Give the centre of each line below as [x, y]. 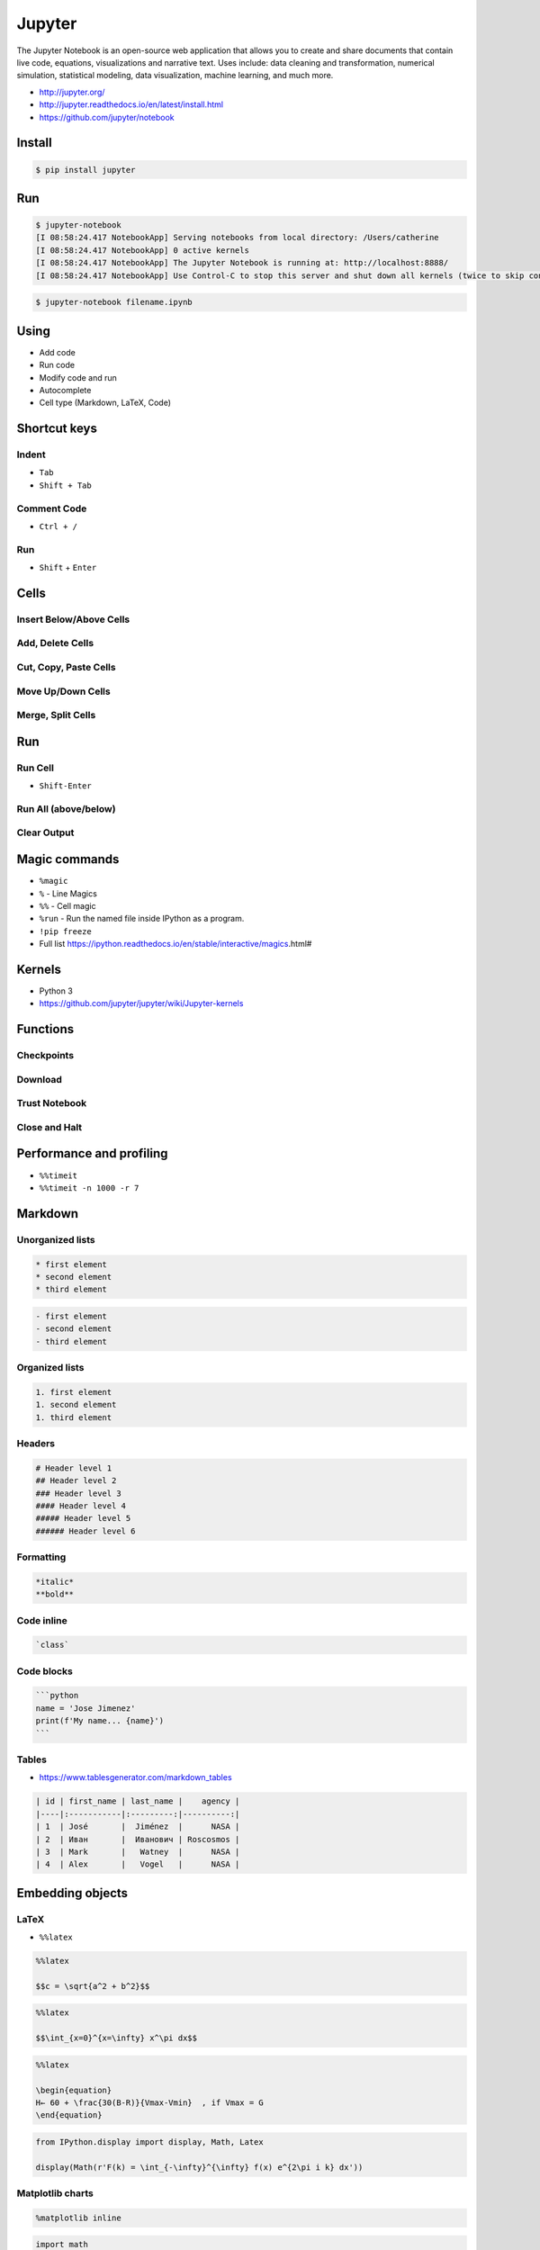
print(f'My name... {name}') [100, 1721]
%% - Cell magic [67, 905]
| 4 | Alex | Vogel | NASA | [138, 1864]
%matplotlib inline [78, 2218]
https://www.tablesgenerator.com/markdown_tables [136, 1777]
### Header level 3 [78, 1493]
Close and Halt [49, 1127]
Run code [57, 365]
